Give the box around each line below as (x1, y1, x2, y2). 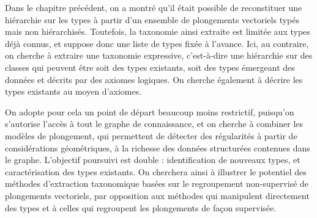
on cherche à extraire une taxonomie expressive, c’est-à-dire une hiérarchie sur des (5, 49, 313, 62)
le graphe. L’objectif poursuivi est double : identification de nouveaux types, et (5, 153, 300, 166)
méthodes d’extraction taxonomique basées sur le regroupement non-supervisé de (5, 177, 309, 190)
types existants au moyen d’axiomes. (5, 85, 142, 98)
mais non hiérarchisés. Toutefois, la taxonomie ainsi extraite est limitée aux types (5, 25, 310, 38)
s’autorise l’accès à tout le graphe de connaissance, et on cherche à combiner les (5, 117, 304, 130)
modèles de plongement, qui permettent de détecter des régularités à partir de (5, 129, 297, 142)
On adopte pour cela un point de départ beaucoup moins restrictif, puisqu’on (5, 105, 294, 118)
